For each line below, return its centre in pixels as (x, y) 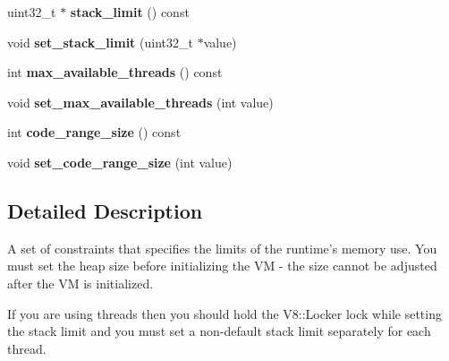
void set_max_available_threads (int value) (140, 102)
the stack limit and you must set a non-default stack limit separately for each (219, 331)
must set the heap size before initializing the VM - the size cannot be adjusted (222, 266)
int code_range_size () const (94, 132)
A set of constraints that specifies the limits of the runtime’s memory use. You (222, 248)
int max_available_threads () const (115, 72)
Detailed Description (105, 210)
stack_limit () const (130, 12)
